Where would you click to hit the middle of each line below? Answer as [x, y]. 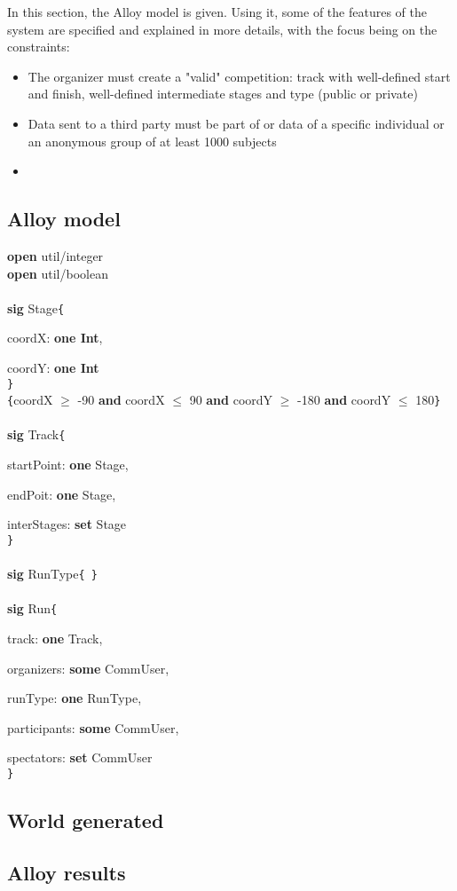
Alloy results [67, 872]
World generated [86, 820]
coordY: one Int [53, 367]
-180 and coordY [344, 400]
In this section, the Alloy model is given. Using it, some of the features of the [217, 12]
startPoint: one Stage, [68, 465]
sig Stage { [36, 308]
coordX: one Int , [55, 338]
